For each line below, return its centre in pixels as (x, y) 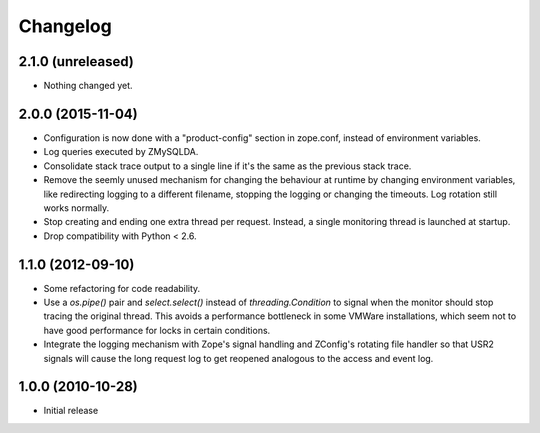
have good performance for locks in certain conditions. (157, 330)
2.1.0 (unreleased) (76, 61)
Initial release (71, 411)
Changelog (65, 26)
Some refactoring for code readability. (122, 288)
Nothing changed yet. (88, 86)
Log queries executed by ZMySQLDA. (121, 152)
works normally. (76, 207)
